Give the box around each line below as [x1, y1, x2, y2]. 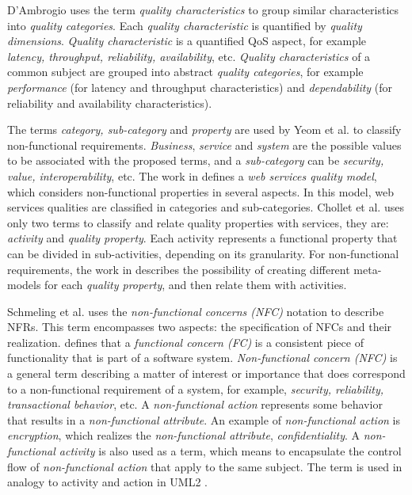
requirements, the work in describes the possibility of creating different [7, 261, 350, 277]
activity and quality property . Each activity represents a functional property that [7, 230, 398, 246]
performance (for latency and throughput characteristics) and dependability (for [7, 78, 393, 95]
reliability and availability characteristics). [7, 94, 212, 111]
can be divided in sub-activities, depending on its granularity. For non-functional [7, 245, 399, 261]
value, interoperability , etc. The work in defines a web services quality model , [7, 167, 377, 184]
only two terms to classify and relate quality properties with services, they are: [7, 214, 389, 230]
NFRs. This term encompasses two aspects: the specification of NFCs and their [7, 318, 392, 335]
